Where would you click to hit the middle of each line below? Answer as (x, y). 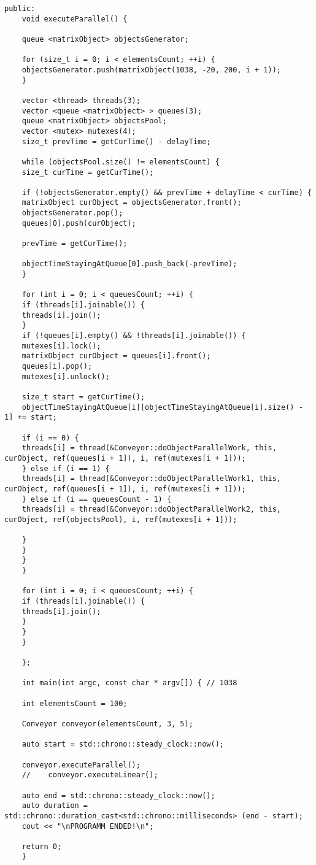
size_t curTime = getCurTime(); (88, 172)
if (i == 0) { (50, 438)
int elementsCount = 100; (75, 703)
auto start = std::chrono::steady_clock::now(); (123, 744)
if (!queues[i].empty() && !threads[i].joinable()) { (134, 336)
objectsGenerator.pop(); (72, 213)
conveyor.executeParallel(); (81, 765)
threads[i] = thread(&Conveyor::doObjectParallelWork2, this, (152, 509)
